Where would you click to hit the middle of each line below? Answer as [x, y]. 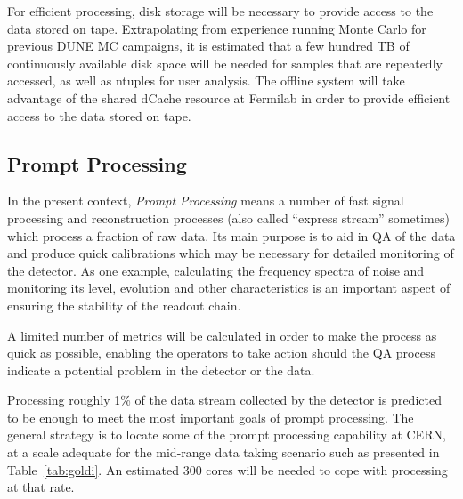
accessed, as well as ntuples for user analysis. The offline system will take [206, 80]
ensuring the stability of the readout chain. [124, 305]
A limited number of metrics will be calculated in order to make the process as [222, 335]
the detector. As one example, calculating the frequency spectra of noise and [216, 270]
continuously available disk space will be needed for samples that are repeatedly [225, 63]
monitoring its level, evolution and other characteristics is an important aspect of [229, 288]
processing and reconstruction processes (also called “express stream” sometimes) [228, 217]
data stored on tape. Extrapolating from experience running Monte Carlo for [217, 28]
